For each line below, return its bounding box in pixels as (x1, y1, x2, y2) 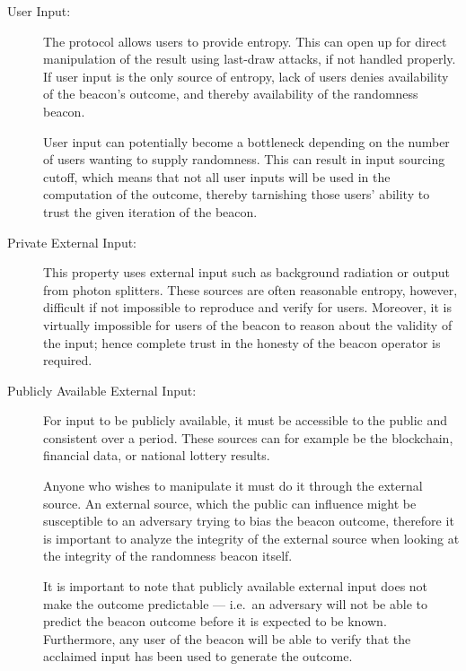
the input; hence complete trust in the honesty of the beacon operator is (43, 333, 441, 352)
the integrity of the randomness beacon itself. (43, 546, 293, 565)
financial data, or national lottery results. (43, 446, 270, 465)
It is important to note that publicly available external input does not (43, 577, 428, 596)
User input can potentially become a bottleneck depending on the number (43, 132, 450, 151)
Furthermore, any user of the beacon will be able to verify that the (43, 629, 411, 648)
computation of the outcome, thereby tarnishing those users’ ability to (43, 185, 430, 204)
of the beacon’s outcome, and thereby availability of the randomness (43, 84, 418, 103)
